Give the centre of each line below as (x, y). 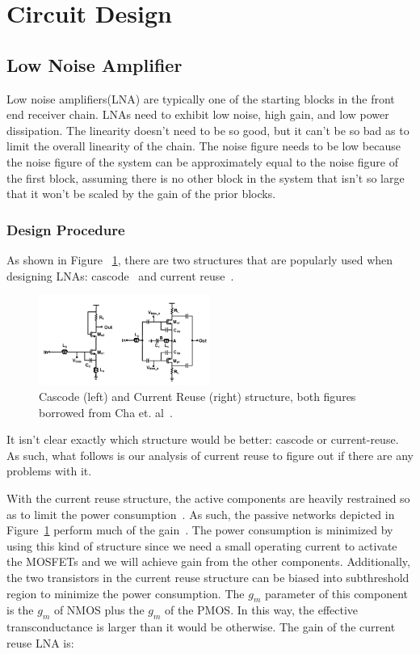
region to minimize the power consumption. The (126, 593)
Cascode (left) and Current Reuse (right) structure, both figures (197, 396)
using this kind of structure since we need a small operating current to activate (202, 545)
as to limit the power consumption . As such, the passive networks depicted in (201, 514)
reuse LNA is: (40, 642)
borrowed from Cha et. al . (106, 412)
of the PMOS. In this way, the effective (262, 610)
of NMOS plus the (99, 610)
